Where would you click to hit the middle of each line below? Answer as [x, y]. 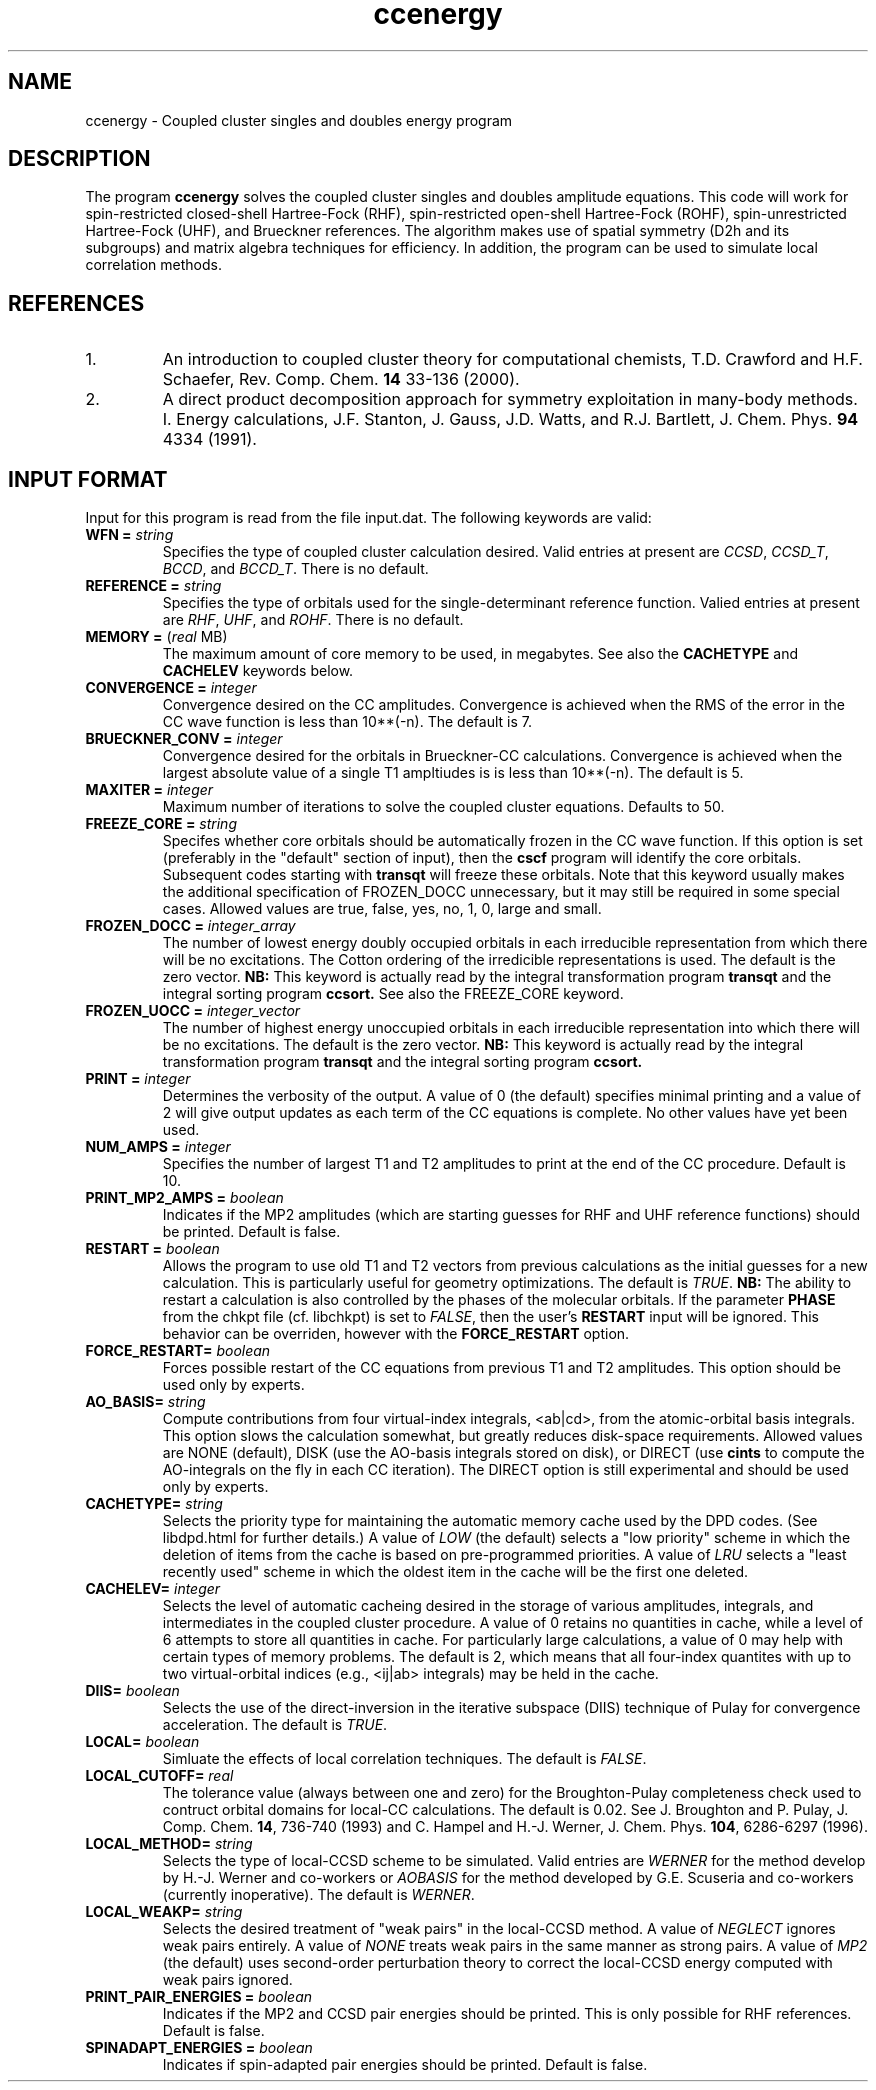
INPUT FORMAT [88, 479]
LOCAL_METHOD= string [169, 1844]
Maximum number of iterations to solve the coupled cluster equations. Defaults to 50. [443, 807]
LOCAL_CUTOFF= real [159, 1776]
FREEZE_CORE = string [161, 824]
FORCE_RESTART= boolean [178, 1351]
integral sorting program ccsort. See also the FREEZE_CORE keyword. [393, 994]
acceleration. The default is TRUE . [275, 1725]
